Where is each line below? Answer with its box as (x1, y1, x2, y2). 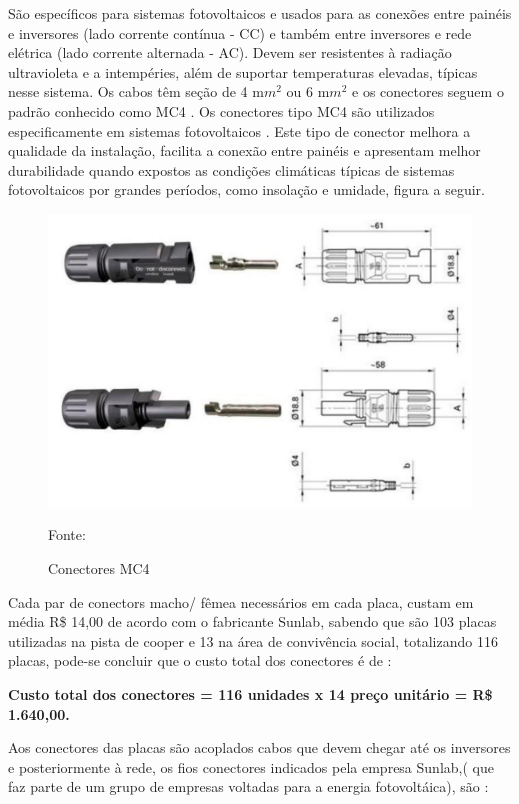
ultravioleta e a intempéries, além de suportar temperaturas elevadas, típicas (8, 61, 478, 82)
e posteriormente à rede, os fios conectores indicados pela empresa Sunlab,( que (8, 756, 494, 777)
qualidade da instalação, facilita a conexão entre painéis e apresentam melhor (8, 140, 481, 161)
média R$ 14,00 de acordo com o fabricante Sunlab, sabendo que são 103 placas (8, 611, 497, 632)
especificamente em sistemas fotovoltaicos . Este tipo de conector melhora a (8, 120, 471, 141)
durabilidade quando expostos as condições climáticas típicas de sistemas (8, 159, 455, 180)
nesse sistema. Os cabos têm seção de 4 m (8, 81, 264, 102)
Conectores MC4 (48, 557, 150, 578)
